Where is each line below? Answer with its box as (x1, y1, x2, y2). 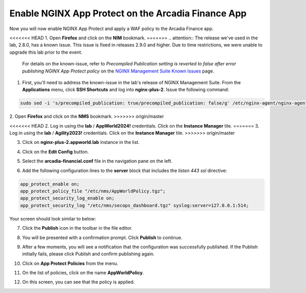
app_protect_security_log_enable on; (20, 196, 115, 201)
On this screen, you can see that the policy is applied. (22, 279, 135, 285)
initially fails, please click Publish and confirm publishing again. (22, 251, 155, 257)
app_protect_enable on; (20, 181, 80, 187)
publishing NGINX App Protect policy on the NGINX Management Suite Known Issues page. (22, 68, 214, 74)
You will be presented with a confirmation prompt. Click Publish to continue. (22, 234, 183, 240)
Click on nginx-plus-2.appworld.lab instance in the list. (22, 139, 140, 145)
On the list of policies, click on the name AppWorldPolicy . (22, 270, 144, 276)
